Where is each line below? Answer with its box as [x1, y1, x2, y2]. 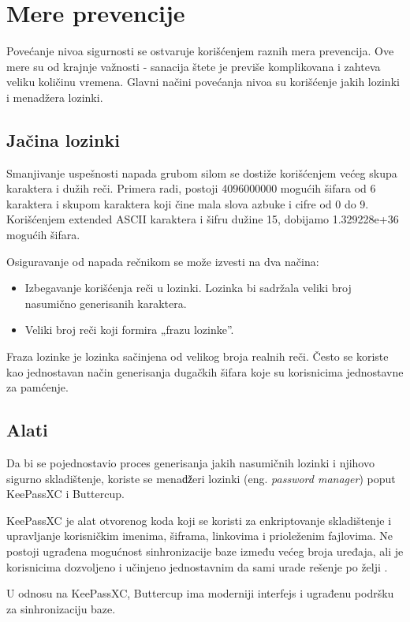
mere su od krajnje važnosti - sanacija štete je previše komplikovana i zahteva [6, 58, 381, 74]
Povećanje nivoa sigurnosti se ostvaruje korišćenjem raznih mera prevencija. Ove [6, 43, 394, 59]
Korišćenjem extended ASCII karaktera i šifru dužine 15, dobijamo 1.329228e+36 [6, 211, 399, 227]
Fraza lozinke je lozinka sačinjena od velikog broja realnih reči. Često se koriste [6, 348, 389, 365]
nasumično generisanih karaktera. [24, 294, 187, 311]
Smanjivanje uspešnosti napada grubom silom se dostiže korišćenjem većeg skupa [6, 164, 397, 181]
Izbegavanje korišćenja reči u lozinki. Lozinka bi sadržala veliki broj [24, 279, 352, 296]
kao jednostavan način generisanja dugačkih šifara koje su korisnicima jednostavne [6, 363, 404, 380]
